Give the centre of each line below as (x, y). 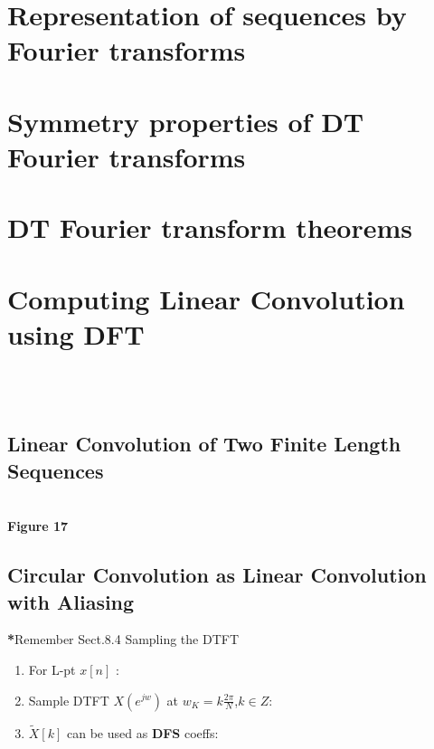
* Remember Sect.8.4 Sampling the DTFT (123, 639)
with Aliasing (71, 601)
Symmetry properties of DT (186, 121)
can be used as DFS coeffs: (143, 732)
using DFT (76, 333)
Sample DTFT (69, 700)
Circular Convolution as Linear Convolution (217, 575)
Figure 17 (38, 526)
